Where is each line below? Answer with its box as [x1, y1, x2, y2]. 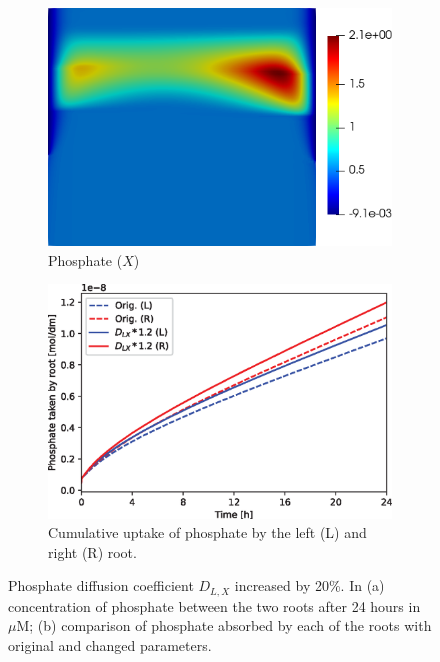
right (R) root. [48, 541, 137, 562]
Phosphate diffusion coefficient [8, 575, 194, 596]
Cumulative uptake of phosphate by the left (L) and [48, 522, 367, 543]
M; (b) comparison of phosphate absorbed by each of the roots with [16, 615, 432, 636]
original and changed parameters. [8, 635, 212, 656]
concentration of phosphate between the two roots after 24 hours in [8, 595, 421, 616]
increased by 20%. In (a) [234, 575, 385, 596]
